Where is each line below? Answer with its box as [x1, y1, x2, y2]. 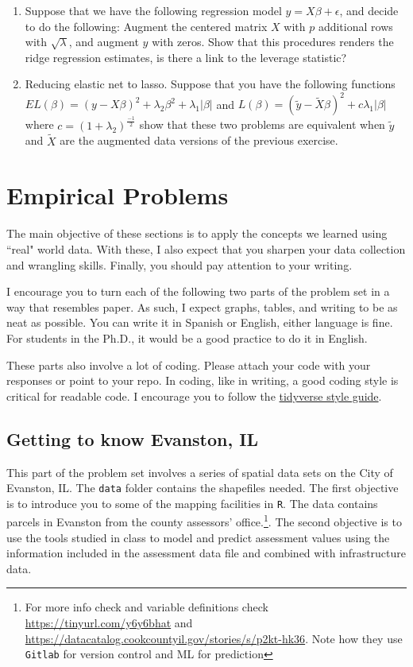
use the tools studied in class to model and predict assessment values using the [6, 529, 390, 545]
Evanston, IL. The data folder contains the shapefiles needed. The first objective [6, 479, 399, 496]
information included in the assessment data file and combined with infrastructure [6, 545, 407, 561]
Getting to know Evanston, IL [6, 426, 258, 451]
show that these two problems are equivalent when [139, 116, 385, 133]
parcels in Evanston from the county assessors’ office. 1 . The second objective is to [6, 511, 402, 530]
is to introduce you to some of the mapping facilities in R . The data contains [6, 494, 378, 511]
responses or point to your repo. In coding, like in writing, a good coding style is [6, 372, 399, 389]
